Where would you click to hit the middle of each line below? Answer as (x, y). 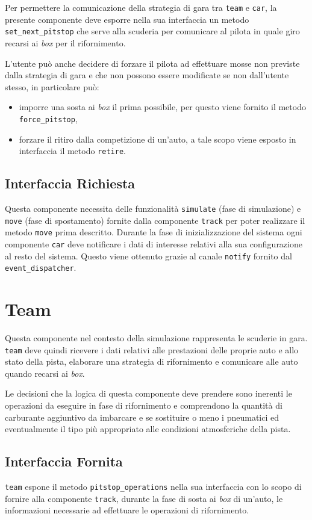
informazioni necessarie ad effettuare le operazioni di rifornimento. (127, 510)
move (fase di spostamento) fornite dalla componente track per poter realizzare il (155, 220)
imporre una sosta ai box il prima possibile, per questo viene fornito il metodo (162, 107)
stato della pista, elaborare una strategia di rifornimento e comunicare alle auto (151, 361)
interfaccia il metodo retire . (72, 151)
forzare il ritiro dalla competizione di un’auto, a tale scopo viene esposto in (158, 139)
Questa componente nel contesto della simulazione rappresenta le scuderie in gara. (156, 338)
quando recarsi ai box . (45, 373)
